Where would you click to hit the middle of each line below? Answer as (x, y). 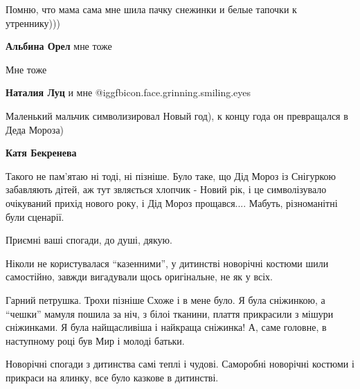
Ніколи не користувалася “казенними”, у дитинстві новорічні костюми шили (167, 263)
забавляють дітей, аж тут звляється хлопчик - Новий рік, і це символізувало (166, 189)
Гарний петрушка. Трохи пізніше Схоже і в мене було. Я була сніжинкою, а (165, 299)
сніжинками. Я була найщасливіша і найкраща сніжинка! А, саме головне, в (166, 327)
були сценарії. (35, 216)
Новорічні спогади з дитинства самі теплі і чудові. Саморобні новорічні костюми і (180, 364)
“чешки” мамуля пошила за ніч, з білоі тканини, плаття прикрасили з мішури (170, 313)
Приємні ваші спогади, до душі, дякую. (89, 240)
